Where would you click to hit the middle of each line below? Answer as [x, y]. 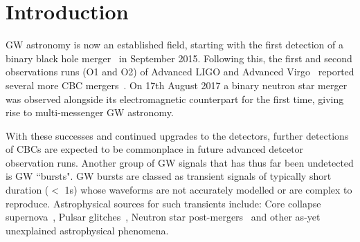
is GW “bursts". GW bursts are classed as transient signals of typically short [169, 176]
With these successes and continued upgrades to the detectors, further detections [177, 135]
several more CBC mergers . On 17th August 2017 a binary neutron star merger [177, 85]
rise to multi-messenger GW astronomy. [90, 112]
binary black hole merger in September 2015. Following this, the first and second [179, 58]
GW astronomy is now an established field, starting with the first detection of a [174, 45]
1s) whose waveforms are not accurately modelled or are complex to [208, 190]
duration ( [27, 190]
